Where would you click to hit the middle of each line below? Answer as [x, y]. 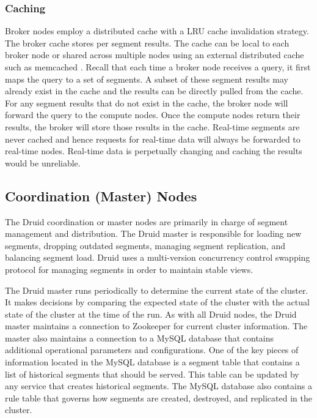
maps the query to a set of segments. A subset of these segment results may [147, 79]
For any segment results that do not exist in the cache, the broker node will [147, 103]
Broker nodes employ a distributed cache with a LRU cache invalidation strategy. [157, 31]
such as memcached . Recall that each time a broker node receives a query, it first [158, 67]
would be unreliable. [43, 162]
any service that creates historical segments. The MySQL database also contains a [158, 386]
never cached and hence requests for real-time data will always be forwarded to [153, 139]
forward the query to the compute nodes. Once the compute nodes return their [153, 115]
